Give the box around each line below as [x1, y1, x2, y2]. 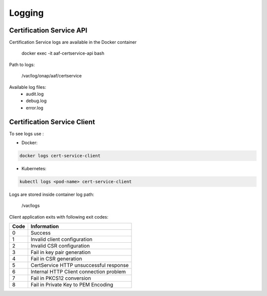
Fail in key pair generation [30, 249, 91, 256]
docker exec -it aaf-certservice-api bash [21, 50, 105, 56]
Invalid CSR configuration [30, 242, 90, 249]
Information [30, 223, 59, 230]
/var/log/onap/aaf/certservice [21, 73, 82, 79]
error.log [26, 105, 44, 111]
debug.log [26, 98, 47, 104]
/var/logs [21, 203, 40, 209]
